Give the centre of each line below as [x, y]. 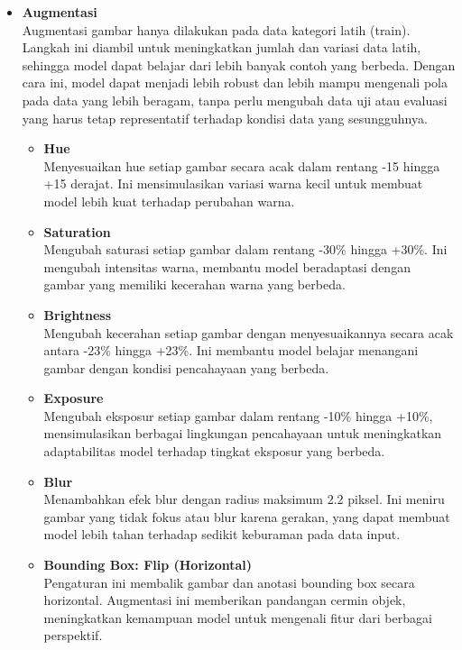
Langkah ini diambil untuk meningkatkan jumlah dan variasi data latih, [222, 47]
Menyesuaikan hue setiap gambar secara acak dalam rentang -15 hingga [242, 165]
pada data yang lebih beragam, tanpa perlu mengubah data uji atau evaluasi [235, 100]
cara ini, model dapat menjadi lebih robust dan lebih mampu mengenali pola [235, 82]
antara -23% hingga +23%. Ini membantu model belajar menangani [231, 350]
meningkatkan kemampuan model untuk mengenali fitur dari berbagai [238, 617]
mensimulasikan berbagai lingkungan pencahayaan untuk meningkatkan [243, 433]
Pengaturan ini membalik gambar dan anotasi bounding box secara [229, 582]
